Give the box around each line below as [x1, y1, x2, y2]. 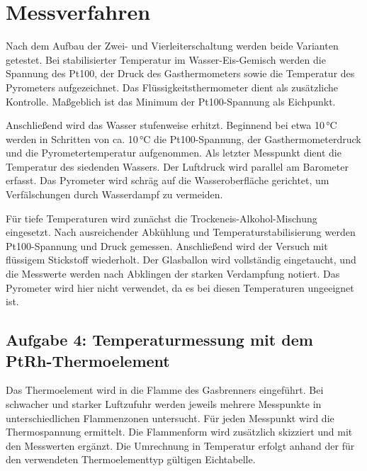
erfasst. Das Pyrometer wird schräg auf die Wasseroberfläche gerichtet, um [6, 173, 329, 188]
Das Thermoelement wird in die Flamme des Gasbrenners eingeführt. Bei [6, 382, 324, 397]
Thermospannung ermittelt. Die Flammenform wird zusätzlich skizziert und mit [6, 424, 353, 439]
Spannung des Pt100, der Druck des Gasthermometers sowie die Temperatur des [6, 66, 355, 81]
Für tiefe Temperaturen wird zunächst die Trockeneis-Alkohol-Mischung [6, 210, 317, 225]
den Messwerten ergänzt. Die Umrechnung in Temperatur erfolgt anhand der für [6, 438, 355, 453]
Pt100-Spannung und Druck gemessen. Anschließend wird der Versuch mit [6, 238, 328, 253]
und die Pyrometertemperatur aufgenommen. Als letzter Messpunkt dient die [6, 145, 341, 160]
